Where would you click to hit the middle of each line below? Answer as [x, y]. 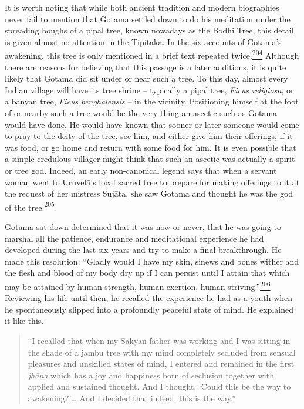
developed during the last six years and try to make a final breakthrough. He [143, 250]
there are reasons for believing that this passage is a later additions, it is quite [146, 67]
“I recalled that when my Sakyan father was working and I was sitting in [159, 340]
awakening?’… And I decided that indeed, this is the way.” [132, 398]
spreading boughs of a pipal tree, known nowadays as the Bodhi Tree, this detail [149, 30]
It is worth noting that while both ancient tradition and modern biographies [142, 7]
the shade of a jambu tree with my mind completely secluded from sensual [162, 352]
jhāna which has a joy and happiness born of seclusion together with [151, 375]
